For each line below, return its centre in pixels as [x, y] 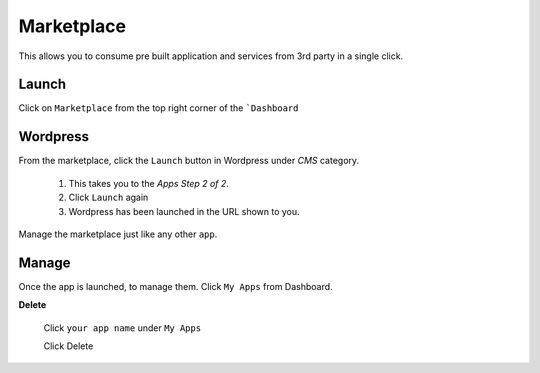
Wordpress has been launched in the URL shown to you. [184, 211]
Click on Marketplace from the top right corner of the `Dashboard [158, 108]
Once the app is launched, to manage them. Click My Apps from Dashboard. [176, 286]
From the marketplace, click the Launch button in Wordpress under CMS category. [189, 161]
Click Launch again [108, 197]
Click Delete [68, 346]
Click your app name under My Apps [122, 327]
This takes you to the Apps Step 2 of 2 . [149, 183]
